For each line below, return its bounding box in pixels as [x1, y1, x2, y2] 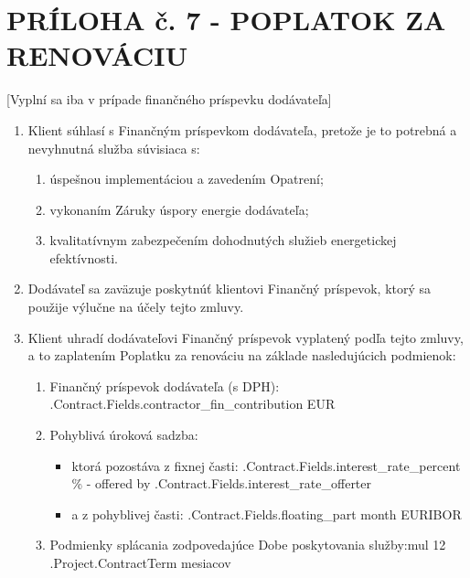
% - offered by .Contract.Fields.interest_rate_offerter [71, 474, 372, 493]
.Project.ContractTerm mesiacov [49, 553, 231, 572]
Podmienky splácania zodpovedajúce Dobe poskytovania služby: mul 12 [49, 535, 446, 554]
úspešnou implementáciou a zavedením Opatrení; [49, 169, 324, 188]
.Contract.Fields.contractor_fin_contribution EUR [49, 394, 336, 413]
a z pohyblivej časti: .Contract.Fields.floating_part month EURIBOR [71, 504, 462, 523]
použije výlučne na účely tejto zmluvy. [27, 297, 244, 316]
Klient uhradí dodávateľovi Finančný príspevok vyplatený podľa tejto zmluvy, [27, 327, 464, 347]
